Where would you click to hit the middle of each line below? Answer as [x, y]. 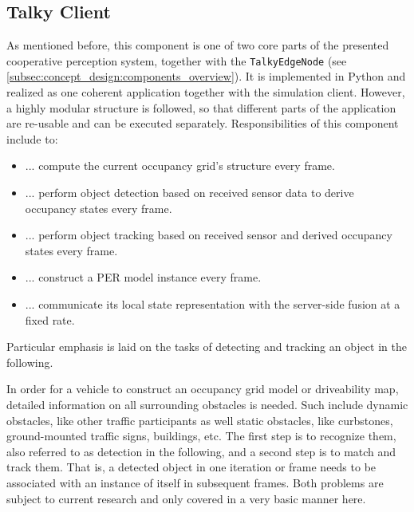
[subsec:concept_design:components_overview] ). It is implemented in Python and [206, 76]
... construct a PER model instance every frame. [143, 277]
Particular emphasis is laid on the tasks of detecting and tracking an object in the [207, 347]
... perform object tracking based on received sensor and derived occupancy [209, 235]
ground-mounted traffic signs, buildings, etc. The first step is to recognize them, [201, 436]
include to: [32, 138]
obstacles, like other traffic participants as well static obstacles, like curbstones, [200, 420]
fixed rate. [50, 319]
